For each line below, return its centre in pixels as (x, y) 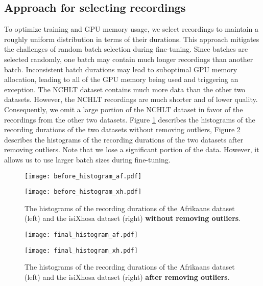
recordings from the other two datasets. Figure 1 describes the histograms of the (130, 119)
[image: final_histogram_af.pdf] (81, 235)
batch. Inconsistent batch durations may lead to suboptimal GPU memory (121, 69)
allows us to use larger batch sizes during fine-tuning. (87, 159)
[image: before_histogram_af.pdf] (83, 176)
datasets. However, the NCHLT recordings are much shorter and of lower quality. (131, 99)
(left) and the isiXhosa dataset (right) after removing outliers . (127, 277)
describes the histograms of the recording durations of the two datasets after (124, 139)
